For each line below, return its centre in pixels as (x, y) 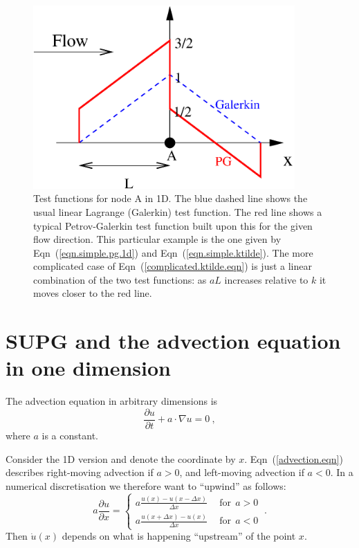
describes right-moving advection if (80, 472)
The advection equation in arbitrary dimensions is (112, 401)
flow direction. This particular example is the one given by (157, 239)
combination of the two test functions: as (120, 279)
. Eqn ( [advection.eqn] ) (294, 458)
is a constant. (70, 436)
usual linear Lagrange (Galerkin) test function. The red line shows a (178, 211)
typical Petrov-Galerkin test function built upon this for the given (173, 225)
